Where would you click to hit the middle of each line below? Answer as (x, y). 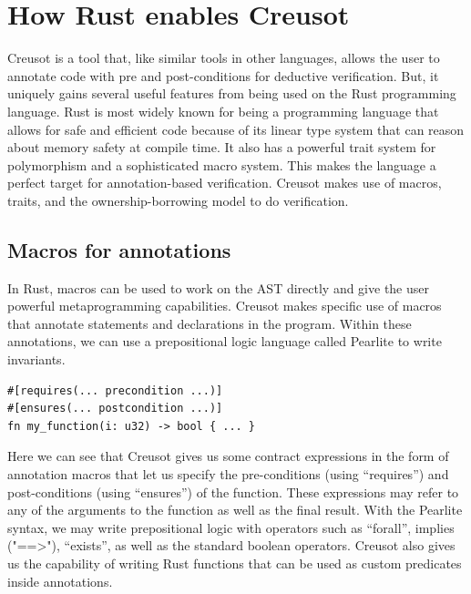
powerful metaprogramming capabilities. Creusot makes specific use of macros (225, 306)
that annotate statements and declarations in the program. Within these (210, 323)
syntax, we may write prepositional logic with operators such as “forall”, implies (231, 527)
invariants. (36, 359)
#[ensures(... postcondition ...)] (115, 409)
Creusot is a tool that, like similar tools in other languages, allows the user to (224, 58)
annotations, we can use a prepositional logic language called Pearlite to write (225, 341)
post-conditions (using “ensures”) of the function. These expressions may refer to (233, 492)
